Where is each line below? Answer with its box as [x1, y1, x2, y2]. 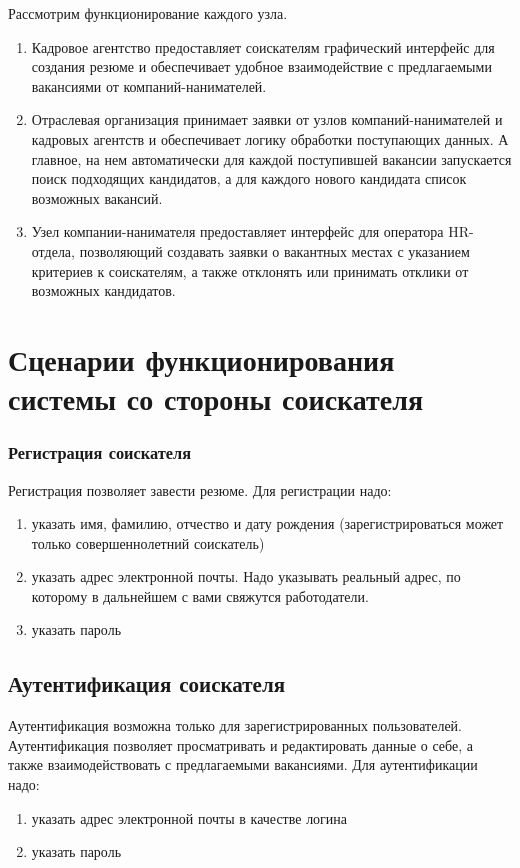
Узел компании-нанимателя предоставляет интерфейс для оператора [31, 221, 444, 242]
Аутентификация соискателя [8, 668, 286, 699]
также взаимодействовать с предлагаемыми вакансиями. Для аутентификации [8, 754, 478, 775]
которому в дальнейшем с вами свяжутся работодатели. [31, 585, 369, 606]
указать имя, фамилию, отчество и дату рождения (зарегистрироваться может [31, 513, 504, 534]
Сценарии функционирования [8, 338, 395, 379]
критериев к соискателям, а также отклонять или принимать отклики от [31, 260, 469, 281]
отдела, [31, 240, 75, 261]
